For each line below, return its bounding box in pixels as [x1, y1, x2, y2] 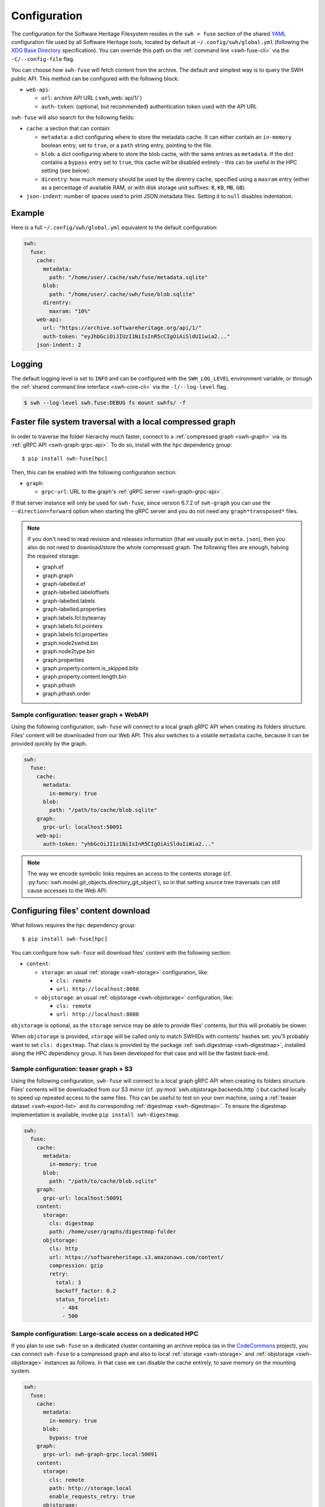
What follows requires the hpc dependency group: [11, 921, 136, 928]
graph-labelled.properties [42, 606, 107, 613]
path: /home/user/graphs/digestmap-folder [49, 1229, 177, 1235]
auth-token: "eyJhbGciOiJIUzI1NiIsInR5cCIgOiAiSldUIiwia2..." [43, 333, 231, 340]
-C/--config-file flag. [11, 55, 75, 63]
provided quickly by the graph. [11, 740, 87, 747]
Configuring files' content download [11, 905, 150, 916]
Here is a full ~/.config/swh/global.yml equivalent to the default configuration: [11, 224, 218, 231]
